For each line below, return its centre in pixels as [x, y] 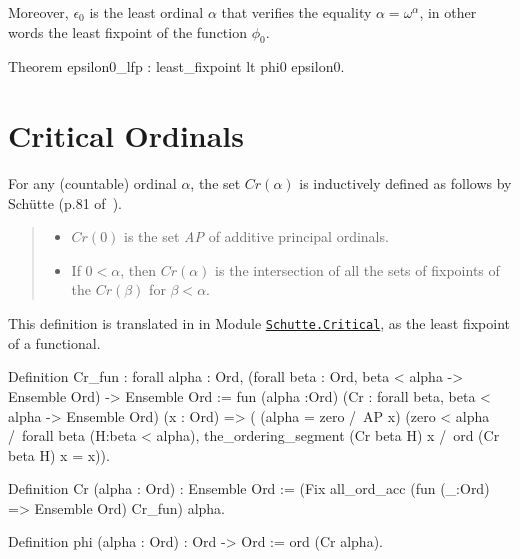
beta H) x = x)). [59, 454]
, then [138, 269]
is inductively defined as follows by [405, 183]
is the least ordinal [146, 12]
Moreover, [38, 12]
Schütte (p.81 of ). [65, 202]
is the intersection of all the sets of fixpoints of [357, 269]
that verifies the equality [296, 12]
